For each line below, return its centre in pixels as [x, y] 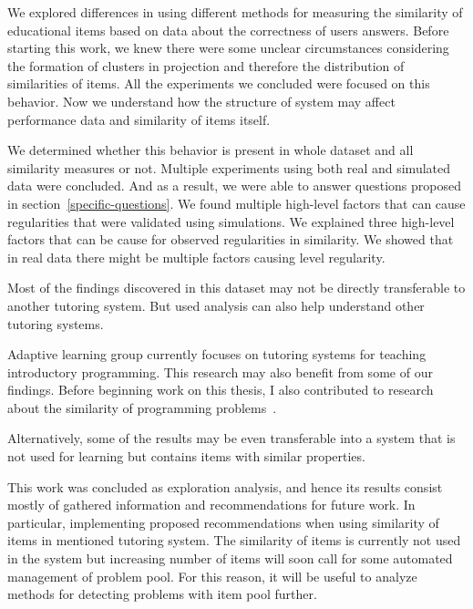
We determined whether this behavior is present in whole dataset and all [211, 150]
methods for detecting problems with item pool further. [162, 594]
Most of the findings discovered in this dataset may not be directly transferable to [236, 288]
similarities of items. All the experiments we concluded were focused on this [219, 83]
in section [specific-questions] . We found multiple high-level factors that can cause [236, 203]
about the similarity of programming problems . [142, 407]
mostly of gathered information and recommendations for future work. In [211, 505]
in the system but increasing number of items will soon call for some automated [230, 558]
